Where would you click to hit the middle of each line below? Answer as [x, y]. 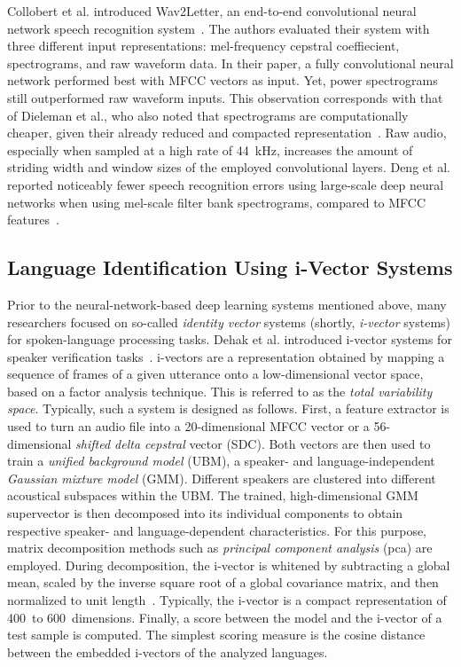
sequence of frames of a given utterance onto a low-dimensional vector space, [215, 374]
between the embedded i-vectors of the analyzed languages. [168, 651]
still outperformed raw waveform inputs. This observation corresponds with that [225, 97]
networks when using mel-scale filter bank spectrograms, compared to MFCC [217, 202]
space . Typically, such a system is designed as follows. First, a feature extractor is [228, 408]
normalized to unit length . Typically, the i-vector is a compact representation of [227, 600]
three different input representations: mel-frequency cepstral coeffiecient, [203, 46]
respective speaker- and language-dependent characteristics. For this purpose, [217, 530]
